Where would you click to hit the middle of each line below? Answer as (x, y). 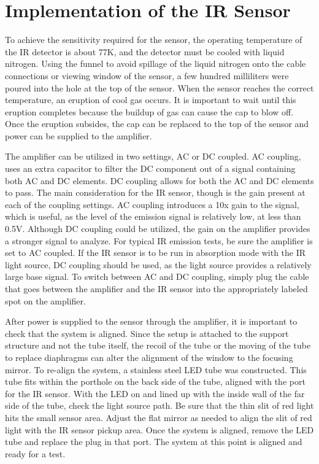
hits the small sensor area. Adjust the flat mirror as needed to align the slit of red (159, 417)
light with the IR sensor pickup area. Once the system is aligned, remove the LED (159, 429)
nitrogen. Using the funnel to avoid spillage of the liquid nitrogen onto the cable (156, 64)
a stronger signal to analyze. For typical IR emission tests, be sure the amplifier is (159, 240)
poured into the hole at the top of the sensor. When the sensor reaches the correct (159, 87)
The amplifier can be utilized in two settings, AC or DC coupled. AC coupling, (153, 156)
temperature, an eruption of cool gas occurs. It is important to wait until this (151, 100)
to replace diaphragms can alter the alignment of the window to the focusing (149, 357)
